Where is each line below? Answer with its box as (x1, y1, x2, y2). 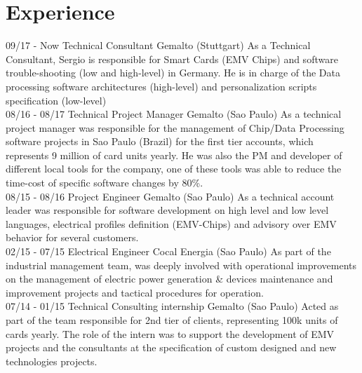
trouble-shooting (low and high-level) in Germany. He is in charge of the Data (6, 65, 340, 80)
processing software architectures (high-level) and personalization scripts (6, 79, 317, 93)
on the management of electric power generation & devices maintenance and (6, 271, 333, 286)
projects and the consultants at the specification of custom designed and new (6, 340, 337, 355)
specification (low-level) (6, 93, 107, 107)
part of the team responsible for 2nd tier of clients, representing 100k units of (6, 313, 338, 327)
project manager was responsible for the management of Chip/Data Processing (6, 120, 344, 135)
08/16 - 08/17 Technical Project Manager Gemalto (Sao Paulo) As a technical (6, 107, 342, 121)
